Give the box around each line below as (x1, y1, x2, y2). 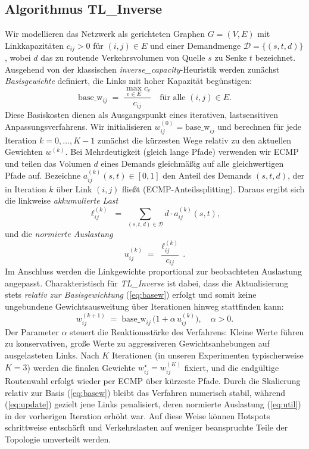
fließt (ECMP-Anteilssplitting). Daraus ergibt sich (122, 182, 305, 195)
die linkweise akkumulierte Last (5, 194, 118, 207)
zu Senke (214, 51, 247, 64)
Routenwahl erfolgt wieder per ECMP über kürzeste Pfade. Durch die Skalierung (5, 374, 301, 386)
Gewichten (5, 145, 43, 158)
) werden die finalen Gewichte (27, 361, 136, 373)
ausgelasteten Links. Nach (5, 349, 99, 361)
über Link (56, 182, 92, 195)
